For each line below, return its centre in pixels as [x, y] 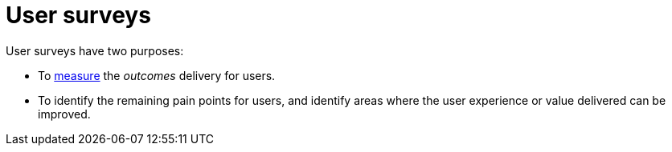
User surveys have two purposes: [95, 50]
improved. [64, 114]
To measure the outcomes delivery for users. [157, 75]
